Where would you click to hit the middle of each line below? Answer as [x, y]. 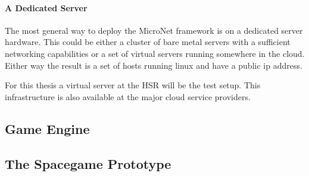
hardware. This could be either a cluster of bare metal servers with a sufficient [148, 42]
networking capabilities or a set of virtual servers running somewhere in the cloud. [155, 53]
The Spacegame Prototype [88, 163]
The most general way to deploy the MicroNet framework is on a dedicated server [154, 30]
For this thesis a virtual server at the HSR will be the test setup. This [133, 85]
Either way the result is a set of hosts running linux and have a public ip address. [154, 65]
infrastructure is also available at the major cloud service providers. [128, 96]
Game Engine [47, 128]
